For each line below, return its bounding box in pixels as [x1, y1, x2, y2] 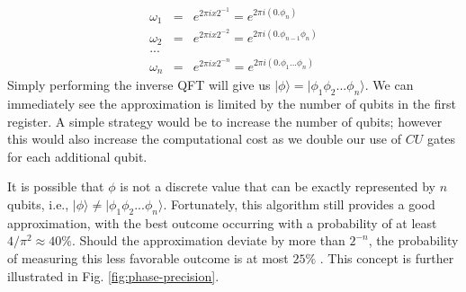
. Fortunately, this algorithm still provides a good [163, 195, 435, 214]
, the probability [368, 231, 459, 250]
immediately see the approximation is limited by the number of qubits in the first [7, 94, 456, 113]
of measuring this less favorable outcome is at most [7, 249, 289, 268]
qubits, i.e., [7, 195, 69, 214]
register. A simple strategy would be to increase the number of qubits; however [7, 111, 443, 130]
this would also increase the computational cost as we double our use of [7, 129, 402, 148]
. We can [364, 75, 414, 94]
